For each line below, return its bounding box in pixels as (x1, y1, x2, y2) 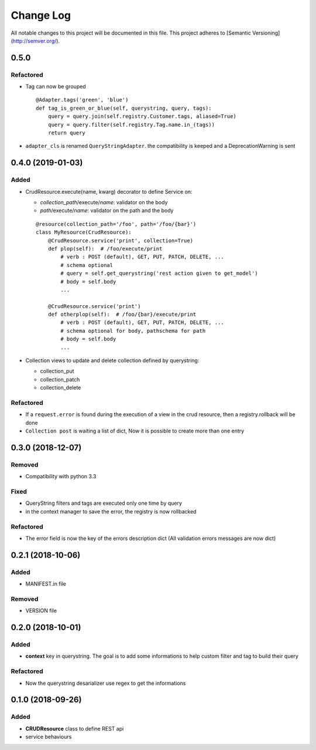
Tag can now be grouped (25, 83, 86, 90)
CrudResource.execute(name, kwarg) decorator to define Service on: (25, 188, 193, 195)
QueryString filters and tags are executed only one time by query (25, 499, 183, 507)
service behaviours (25, 734, 72, 741)
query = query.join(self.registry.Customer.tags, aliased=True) (47, 113, 236, 120)
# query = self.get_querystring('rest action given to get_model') (60, 270, 258, 277)
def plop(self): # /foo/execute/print (47, 245, 163, 252)
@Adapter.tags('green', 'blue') (36, 97, 129, 103)
